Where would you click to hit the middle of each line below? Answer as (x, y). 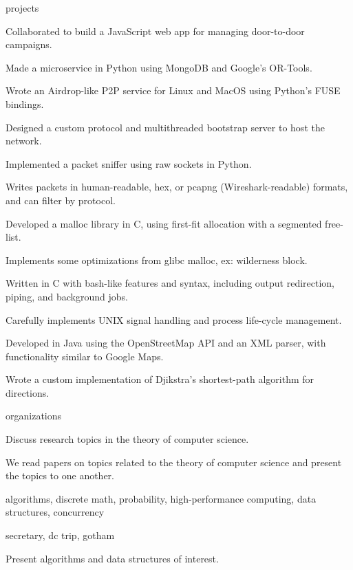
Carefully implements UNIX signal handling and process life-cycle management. (174, 319)
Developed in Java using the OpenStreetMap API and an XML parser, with (166, 343)
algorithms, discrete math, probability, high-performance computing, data (161, 498)
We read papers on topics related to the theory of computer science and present (174, 462)
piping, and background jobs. (67, 296)
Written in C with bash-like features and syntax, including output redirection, (170, 283)
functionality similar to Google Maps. (85, 356)
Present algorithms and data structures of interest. (112, 558)
